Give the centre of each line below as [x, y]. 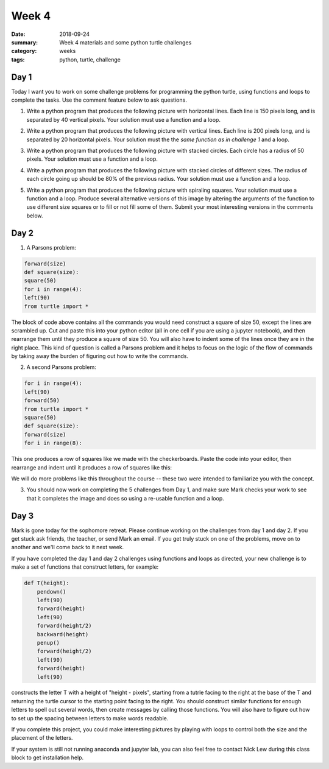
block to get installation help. [48, 757]
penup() [48, 643]
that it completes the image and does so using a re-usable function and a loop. [126, 498]
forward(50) [42, 401]
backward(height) [63, 634]
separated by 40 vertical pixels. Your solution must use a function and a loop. [123, 119]
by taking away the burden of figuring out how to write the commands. [100, 356]
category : [24, 51]
